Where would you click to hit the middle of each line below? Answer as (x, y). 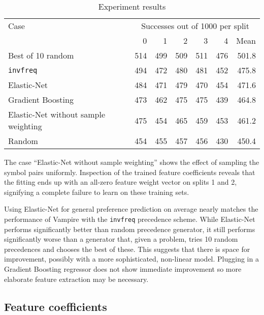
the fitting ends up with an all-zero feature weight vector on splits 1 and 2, (121, 182)
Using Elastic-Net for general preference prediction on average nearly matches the (131, 209)
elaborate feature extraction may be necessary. (76, 279)
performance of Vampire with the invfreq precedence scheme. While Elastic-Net (130, 219)
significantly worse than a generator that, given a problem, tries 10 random (121, 239)
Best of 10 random (41, 55)
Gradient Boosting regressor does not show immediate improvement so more (123, 269)
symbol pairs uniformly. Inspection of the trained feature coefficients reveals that (130, 172)
